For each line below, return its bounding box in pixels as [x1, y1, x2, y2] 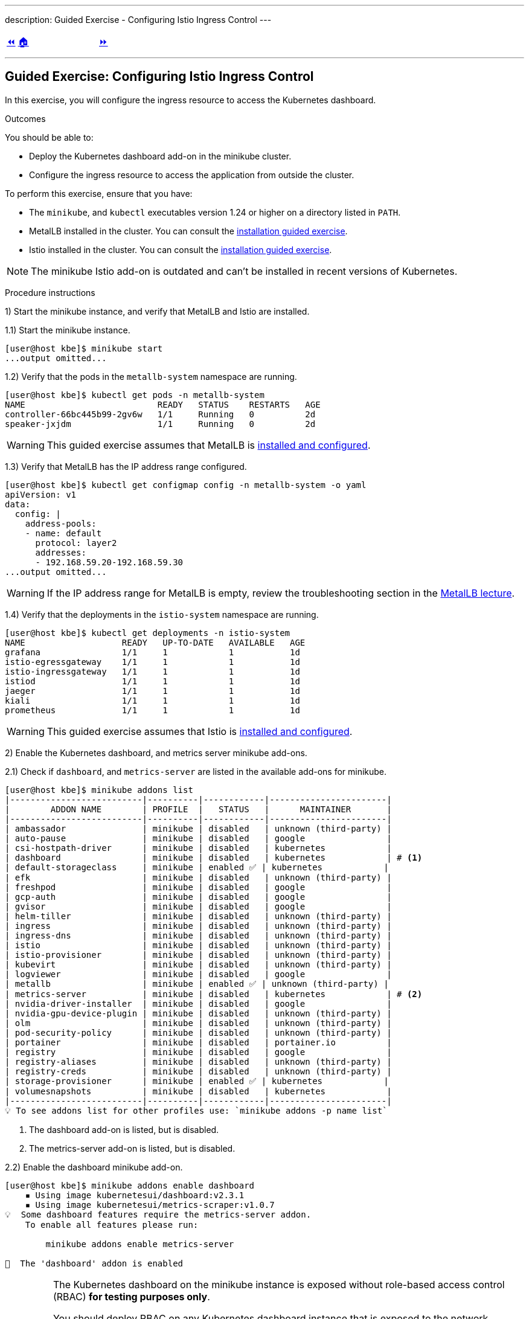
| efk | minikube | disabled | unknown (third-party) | [5, 872, 392, 882]
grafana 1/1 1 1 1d [5, 647, 300, 657]
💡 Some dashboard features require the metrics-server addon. [5, 1209, 312, 1219]
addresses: [35, 547, 86, 557]
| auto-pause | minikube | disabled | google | [5, 833, 392, 843]
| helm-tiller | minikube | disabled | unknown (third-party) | [5, 911, 392, 921]
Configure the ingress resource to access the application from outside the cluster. [29, 169, 354, 180]
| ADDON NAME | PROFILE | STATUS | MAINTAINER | [5, 804, 392, 814]
